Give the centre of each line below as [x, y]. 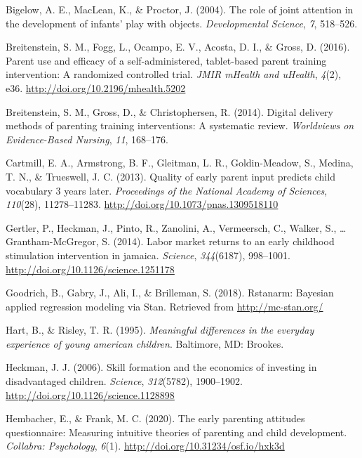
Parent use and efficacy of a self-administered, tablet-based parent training [166, 60]
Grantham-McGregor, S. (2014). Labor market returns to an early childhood [170, 241]
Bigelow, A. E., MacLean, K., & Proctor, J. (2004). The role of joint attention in [180, 9]
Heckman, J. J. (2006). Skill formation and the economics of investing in [161, 367]
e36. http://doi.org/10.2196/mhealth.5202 [96, 87]
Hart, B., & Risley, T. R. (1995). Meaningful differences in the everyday [160, 330]
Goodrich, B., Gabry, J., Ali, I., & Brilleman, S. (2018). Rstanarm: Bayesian [170, 293]
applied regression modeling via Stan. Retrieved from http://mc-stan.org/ [165, 306]
